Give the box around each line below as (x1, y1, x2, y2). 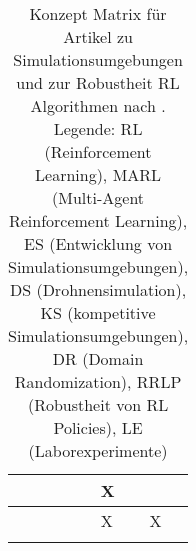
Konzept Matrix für (29, 2, 167, 25)
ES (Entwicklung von (24, 232, 173, 255)
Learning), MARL (35, 163, 162, 186)
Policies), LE (53, 416, 143, 439)
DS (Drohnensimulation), (9, 278, 187, 301)
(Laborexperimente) (28, 439, 168, 462)
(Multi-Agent (52, 186, 145, 209)
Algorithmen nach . (30, 94, 166, 117)
